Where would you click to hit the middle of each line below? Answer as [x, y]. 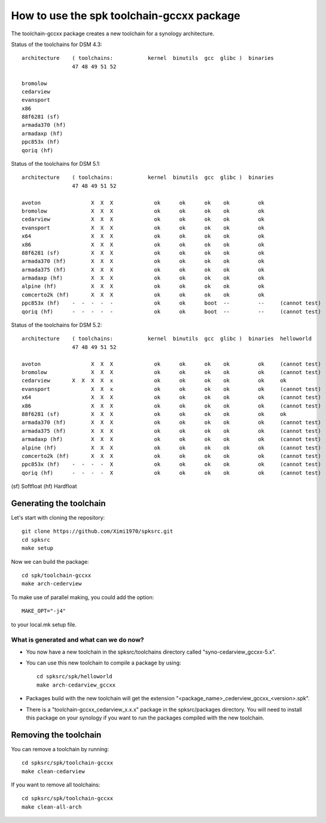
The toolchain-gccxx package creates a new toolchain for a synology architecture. [113, 34]
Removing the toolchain [56, 735]
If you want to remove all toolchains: [56, 785]
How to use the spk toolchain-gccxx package [126, 16]
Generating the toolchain [58, 503]
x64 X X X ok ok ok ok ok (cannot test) [171, 397]
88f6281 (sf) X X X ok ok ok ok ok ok [154, 414]
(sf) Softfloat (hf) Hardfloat [44, 486]
